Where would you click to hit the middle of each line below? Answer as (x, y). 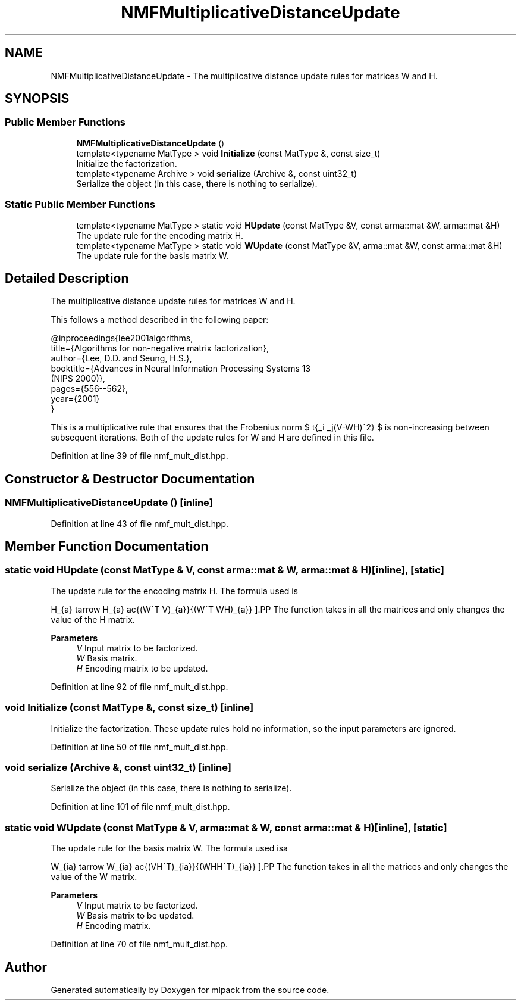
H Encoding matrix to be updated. (142, 668)
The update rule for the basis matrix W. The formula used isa (169, 848)
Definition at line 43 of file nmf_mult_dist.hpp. (140, 523)
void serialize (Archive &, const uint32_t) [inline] (118, 767)
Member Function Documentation (107, 547)
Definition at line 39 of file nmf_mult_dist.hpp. (139, 456)
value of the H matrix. (93, 619)
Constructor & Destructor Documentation (130, 479)
